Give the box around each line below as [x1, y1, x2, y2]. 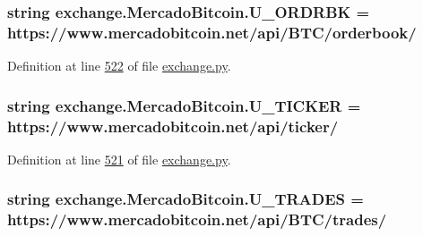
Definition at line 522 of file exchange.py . [7, 56, 231, 75]
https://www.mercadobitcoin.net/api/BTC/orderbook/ [7, 21, 417, 43]
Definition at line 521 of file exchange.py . [7, 149, 231, 168]
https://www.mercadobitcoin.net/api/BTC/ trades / [7, 208, 387, 231]
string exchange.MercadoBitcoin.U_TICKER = [7, 94, 361, 116]
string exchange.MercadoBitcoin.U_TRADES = [7, 188, 364, 210]
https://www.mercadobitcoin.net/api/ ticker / [7, 114, 339, 137]
